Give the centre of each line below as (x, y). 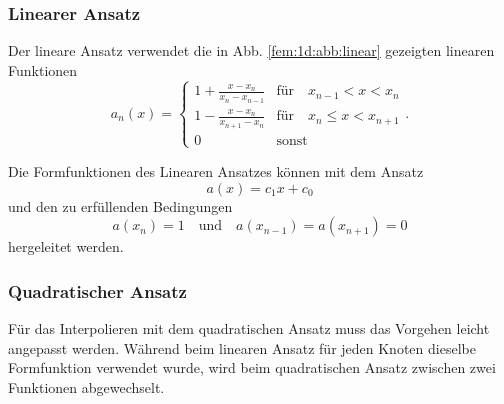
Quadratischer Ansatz (97, 290)
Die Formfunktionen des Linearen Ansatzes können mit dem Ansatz (216, 170)
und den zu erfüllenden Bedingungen (120, 205)
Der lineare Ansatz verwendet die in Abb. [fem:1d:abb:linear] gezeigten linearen (251, 50)
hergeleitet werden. (66, 246)
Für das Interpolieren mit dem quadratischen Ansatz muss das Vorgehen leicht (249, 327)
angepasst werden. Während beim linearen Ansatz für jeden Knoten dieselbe (242, 347)
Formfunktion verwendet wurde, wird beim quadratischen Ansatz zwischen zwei (252, 367)
